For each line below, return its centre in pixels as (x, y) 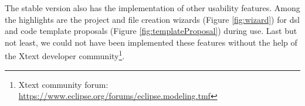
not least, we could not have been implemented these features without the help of (151, 42)
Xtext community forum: (63, 84)
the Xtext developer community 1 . (65, 55)
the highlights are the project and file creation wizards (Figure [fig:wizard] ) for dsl (152, 19)
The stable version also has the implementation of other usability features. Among (152, 8)
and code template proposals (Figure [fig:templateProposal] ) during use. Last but (151, 31)
